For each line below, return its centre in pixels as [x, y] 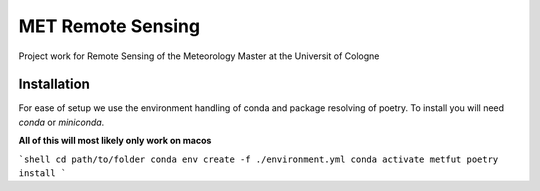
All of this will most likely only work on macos [115, 141]
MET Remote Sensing [109, 26]
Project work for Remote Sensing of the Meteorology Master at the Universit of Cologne [199, 56]
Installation [54, 84]
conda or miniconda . [61, 122]
